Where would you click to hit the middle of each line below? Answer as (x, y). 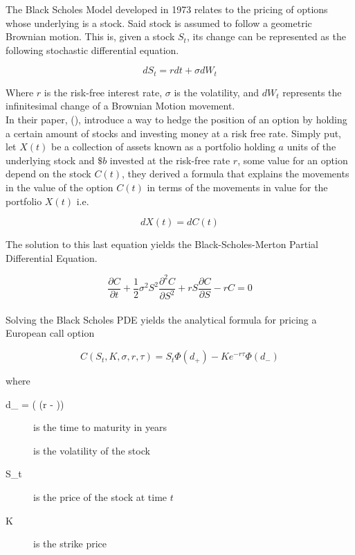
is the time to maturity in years (100, 427)
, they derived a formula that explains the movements (235, 174)
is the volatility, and (216, 92)
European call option (50, 333)
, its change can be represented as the (266, 36)
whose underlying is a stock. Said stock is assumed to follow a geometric (159, 23)
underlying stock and (50, 160)
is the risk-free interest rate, (103, 92)
